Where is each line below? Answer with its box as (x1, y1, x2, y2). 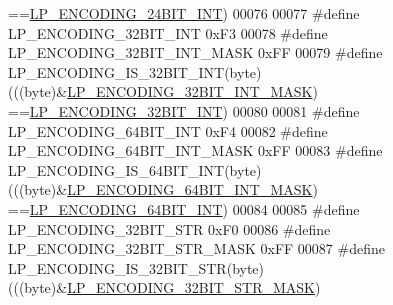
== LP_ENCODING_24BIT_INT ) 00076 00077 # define (8, 3, 360, 23)
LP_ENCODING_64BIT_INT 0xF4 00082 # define (8, 120, 328, 141)
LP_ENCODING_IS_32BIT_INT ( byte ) (8, 61, 262, 82)
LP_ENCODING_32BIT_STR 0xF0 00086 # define (8, 218, 331, 239)
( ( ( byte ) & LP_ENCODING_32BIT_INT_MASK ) (8, 81, 318, 102)
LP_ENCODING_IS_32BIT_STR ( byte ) (8, 257, 265, 278)
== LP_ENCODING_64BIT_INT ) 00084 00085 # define (8, 198, 360, 219)
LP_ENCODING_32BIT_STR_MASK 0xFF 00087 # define (8, 238, 385, 259)
